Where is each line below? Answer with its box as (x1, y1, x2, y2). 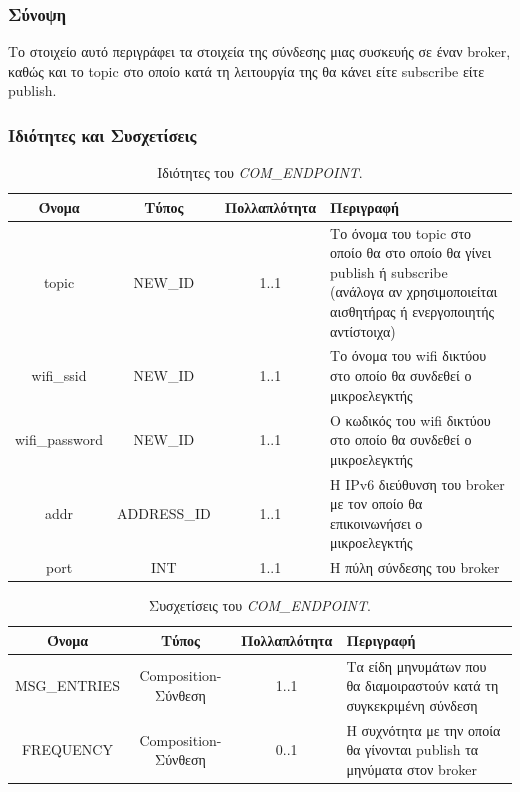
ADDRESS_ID (117, 502, 211, 523)
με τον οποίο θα (330, 493, 423, 514)
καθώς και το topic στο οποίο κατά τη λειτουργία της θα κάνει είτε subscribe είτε (8, 60, 485, 81)
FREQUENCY (21, 739, 113, 760)
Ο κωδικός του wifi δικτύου (330, 409, 491, 430)
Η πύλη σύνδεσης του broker (330, 557, 500, 578)
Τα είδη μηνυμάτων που (346, 655, 487, 676)
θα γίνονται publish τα (346, 739, 479, 760)
